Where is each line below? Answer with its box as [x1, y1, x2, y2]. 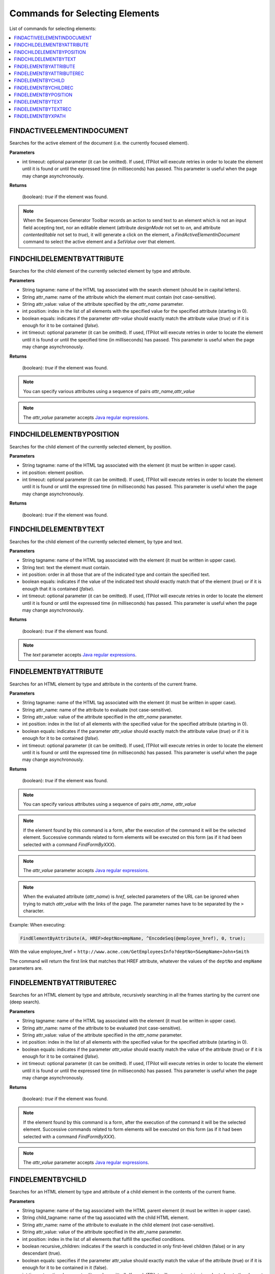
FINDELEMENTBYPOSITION [14, 92, 73, 98]
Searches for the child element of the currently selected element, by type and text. [9, 538, 183, 545]
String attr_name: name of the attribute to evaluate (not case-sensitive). [22, 706, 173, 713]
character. [23, 908, 45, 914]
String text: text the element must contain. [22, 564, 111, 570]
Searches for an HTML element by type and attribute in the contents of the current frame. [9, 681, 198, 687]
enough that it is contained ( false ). [22, 586, 94, 592]
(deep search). [9, 999, 41, 1005]
